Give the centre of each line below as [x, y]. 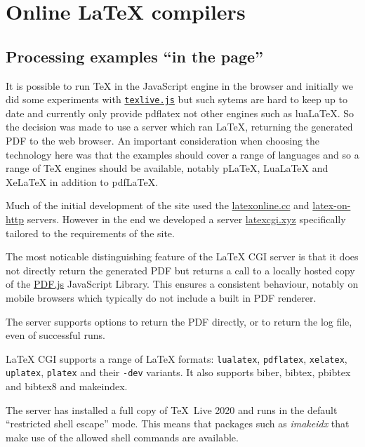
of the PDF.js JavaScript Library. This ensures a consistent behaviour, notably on [182, 284]
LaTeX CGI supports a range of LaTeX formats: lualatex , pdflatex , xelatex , [177, 358]
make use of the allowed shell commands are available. [122, 437]
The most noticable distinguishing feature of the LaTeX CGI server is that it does [182, 256]
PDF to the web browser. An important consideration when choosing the [163, 141]
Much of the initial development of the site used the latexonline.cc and [158, 205]
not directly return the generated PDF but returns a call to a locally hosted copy [180, 270]
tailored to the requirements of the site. [90, 233]
